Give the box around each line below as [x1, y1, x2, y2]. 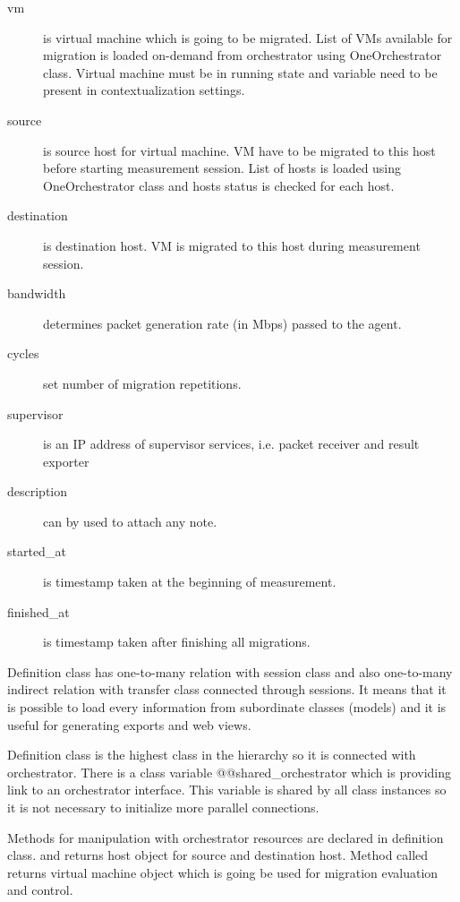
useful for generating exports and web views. [7, 715, 251, 734]
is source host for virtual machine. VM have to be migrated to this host [43, 141, 436, 159]
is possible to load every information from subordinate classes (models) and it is [7, 698, 447, 717]
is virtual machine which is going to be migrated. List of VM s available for [43, 28, 453, 47]
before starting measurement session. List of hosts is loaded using [43, 159, 402, 177]
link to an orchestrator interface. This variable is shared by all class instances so [7, 780, 447, 799]
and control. [7, 881, 73, 899]
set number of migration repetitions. [43, 374, 242, 392]
